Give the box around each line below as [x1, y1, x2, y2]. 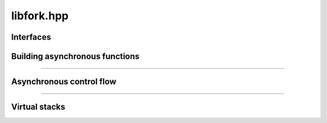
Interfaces [11, 32, 51, 42]
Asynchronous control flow [11, 77, 117, 87]
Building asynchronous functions [11, 51, 140, 61]
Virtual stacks [11, 102, 65, 112]
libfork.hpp [11, 9, 69, 22]
